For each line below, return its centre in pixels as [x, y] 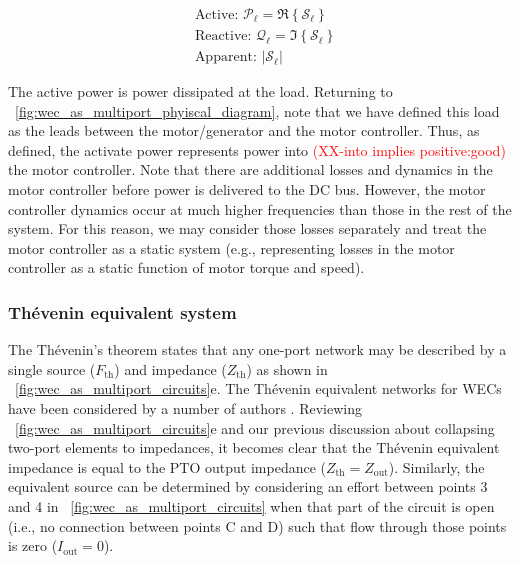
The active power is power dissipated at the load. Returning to [200, 91]
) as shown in [287, 368]
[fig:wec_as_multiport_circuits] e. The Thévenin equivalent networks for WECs [258, 388]
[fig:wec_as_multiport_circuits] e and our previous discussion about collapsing [255, 427]
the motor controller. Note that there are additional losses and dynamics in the [250, 169]
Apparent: [225, 57]
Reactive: [223, 36]
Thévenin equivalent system [122, 311]
